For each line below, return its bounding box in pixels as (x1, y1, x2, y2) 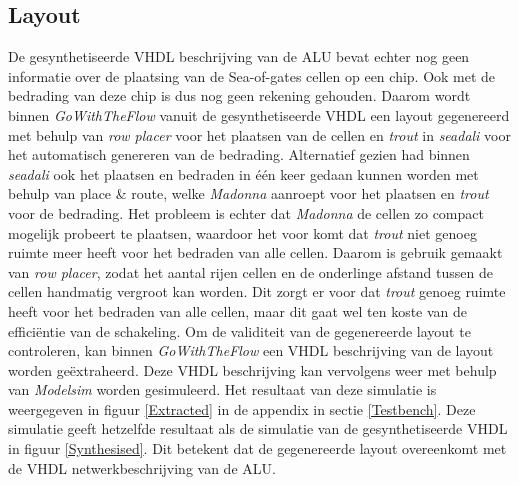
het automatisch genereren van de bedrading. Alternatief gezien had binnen (8, 144, 470, 165)
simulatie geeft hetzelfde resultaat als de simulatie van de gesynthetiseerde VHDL (8, 418, 508, 439)
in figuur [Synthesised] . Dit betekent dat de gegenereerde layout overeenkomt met (8, 438, 507, 459)
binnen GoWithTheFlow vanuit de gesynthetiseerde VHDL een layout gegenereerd (8, 104, 510, 125)
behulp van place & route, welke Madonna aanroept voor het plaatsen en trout (8, 183, 489, 204)
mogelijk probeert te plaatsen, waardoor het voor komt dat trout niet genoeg (8, 222, 477, 243)
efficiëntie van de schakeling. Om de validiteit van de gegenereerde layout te (8, 320, 471, 341)
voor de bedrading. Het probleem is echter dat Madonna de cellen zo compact (8, 202, 484, 223)
